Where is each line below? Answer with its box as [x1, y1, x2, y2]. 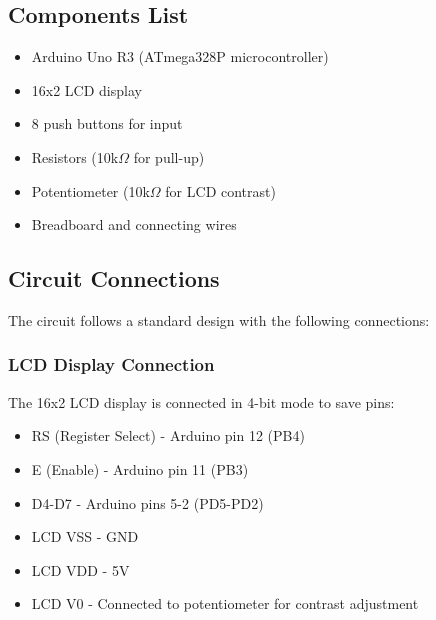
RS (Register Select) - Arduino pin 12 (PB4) [31, 425, 305, 446]
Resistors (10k [31, 146, 119, 167]
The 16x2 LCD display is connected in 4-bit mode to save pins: [8, 391, 395, 412]
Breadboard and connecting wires [31, 214, 237, 235]
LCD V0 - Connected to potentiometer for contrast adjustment [31, 593, 419, 614]
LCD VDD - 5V [31, 559, 130, 580]
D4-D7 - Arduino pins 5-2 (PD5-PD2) [31, 492, 264, 513]
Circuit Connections [8, 263, 220, 294]
